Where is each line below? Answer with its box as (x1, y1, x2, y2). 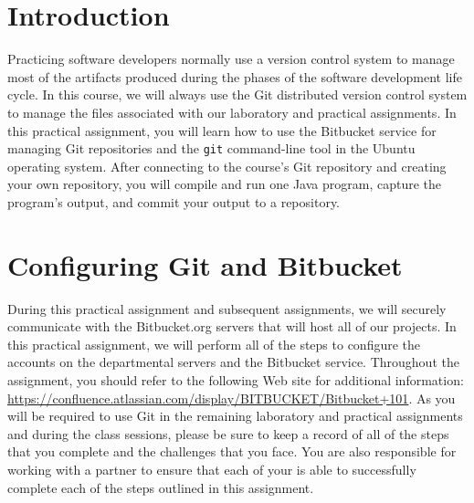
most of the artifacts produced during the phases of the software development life (7, 67, 462, 86)
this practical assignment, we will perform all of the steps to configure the (7, 334, 421, 353)
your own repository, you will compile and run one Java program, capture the (7, 174, 442, 194)
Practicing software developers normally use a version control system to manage (7, 49, 455, 68)
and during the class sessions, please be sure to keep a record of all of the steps (7, 424, 449, 443)
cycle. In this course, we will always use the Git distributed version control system (7, 85, 468, 104)
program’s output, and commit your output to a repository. (7, 192, 341, 211)
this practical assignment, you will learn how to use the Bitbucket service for (7, 121, 437, 140)
